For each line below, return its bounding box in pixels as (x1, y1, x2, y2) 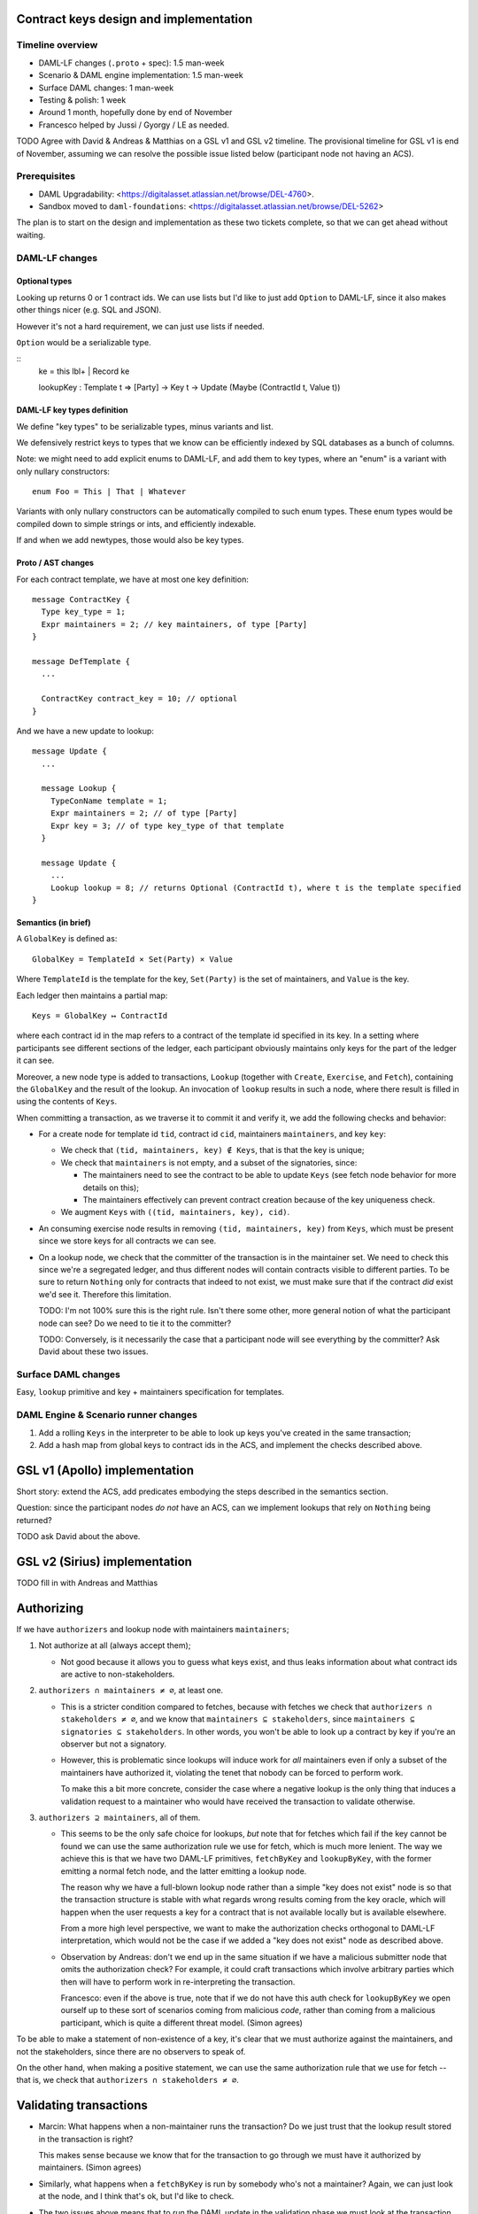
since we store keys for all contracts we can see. (38, 1235, 217, 1246)
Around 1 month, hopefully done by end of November (38, 107, 233, 118)
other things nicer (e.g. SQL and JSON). (16, 305, 162, 315)
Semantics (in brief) (16, 917, 92, 927)
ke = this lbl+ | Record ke (38, 366, 130, 376)
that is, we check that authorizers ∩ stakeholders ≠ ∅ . (16, 2075, 239, 2086)
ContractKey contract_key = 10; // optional (41, 693, 238, 704)
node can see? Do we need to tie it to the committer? (38, 1318, 232, 1328)
